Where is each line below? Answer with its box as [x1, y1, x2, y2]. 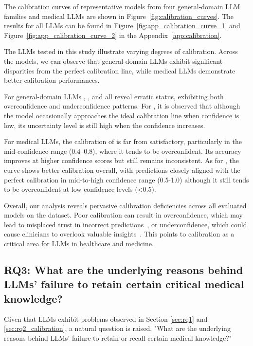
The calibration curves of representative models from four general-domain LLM [4, 1, 240, 11]
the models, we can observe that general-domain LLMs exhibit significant [4, 55, 223, 66]
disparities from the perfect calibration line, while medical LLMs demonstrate [4, 65, 235, 75]
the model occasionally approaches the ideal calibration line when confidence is [4, 110, 239, 120]
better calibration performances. [4, 75, 100, 85]
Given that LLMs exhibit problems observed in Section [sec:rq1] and [4, 313, 208, 324]
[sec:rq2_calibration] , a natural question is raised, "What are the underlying [4, 323, 231, 333]
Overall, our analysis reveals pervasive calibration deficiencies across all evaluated [4, 200, 247, 210]
